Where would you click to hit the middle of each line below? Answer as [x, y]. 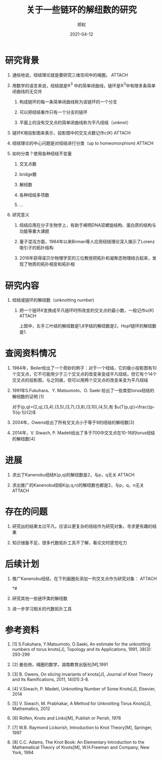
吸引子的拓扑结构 [36, 248]
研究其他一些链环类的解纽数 [40, 598]
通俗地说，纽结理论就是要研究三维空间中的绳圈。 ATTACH [70, 75]
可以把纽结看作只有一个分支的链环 [53, 112]
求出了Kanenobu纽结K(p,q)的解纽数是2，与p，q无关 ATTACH [73, 475]
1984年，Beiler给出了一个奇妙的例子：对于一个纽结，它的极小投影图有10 [84, 368]
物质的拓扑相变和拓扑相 [51, 264]
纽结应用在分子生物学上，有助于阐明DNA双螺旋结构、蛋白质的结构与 [88, 225]
